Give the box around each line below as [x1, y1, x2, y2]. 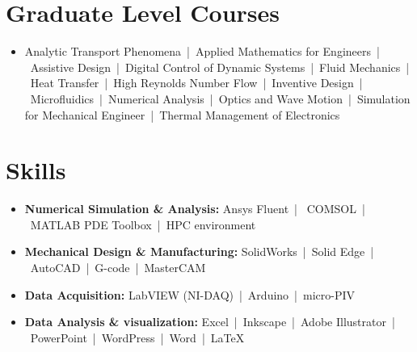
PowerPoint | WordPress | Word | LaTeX [30, 329, 245, 346]
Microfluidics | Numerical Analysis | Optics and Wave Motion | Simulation [30, 90, 411, 107]
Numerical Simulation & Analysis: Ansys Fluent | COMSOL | [24, 200, 365, 217]
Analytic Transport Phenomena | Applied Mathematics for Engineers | [24, 43, 380, 60]
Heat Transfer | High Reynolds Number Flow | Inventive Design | [30, 74, 363, 91]
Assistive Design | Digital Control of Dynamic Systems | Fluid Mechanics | [30, 58, 410, 75]
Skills [6, 153, 66, 186]
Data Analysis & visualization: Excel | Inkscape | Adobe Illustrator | [24, 313, 395, 330]
